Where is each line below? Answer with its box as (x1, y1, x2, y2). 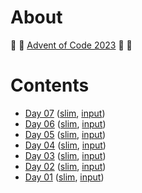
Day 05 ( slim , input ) (24, 128, 107, 140)
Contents (10, 74, 90, 97)
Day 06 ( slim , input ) (24, 117, 107, 130)
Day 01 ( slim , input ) (24, 171, 105, 183)
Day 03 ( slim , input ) (24, 149, 107, 161)
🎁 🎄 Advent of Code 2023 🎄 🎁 (10, 39, 133, 51)
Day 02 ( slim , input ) (24, 160, 107, 172)
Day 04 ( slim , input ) (24, 139, 107, 151)
